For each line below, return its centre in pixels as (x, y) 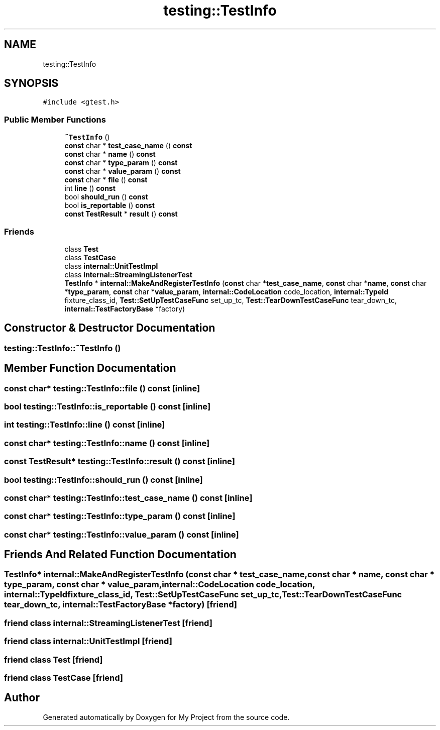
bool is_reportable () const (109, 205)
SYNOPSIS (31, 83)
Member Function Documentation (90, 368)
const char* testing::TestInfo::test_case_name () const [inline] (128, 498)
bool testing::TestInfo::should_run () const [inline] (103, 480)
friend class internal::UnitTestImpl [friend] (88, 641)
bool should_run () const (106, 197)
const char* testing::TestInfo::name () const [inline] (107, 443)
